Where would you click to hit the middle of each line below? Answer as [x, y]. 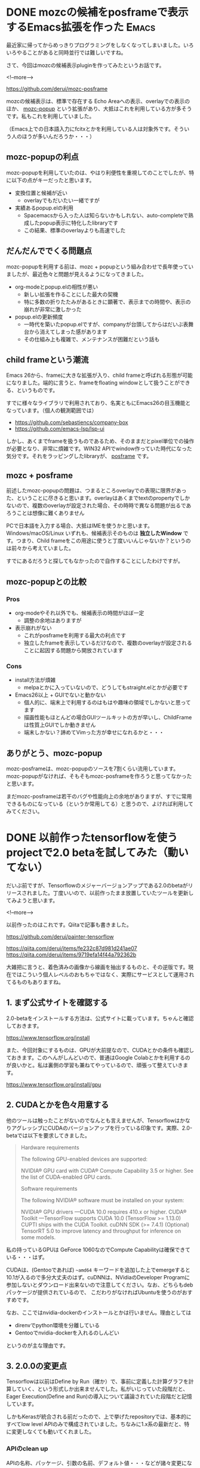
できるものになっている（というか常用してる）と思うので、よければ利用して [100, 804]
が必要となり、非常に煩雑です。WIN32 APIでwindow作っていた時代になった [99, 449]
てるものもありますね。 [35, 982]
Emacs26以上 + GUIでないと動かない [60, 695]
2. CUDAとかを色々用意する [58, 1105]
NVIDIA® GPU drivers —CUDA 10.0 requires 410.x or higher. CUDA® [104, 1212]
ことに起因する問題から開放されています [73, 650]
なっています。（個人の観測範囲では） [52, 410]
